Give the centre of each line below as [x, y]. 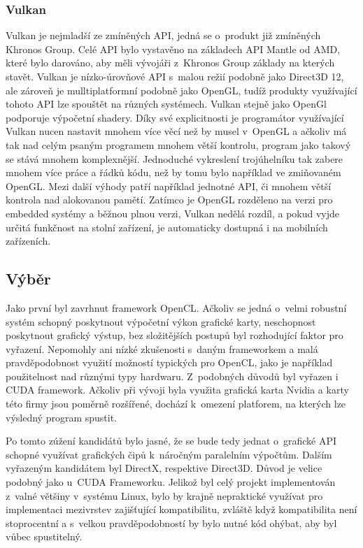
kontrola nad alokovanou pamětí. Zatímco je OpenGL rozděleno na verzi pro [169, 200]
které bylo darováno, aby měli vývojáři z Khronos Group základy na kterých [170, 63]
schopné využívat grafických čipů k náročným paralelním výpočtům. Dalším [169, 454]
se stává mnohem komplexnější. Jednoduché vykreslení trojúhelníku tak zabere [175, 158]
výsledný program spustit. [61, 417]
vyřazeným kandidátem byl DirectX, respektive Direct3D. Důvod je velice [164, 468]
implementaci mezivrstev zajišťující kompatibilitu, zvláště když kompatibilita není [181, 509]
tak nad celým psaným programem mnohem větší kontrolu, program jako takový [178, 144]
